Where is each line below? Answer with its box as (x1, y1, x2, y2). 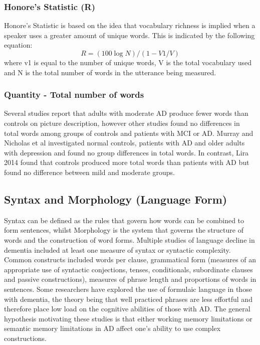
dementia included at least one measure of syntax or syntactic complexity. (4, 244, 231, 255)
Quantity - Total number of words (4, 88, 144, 101)
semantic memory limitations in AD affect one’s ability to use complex (4, 323, 221, 333)
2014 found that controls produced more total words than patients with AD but (4, 157, 249, 167)
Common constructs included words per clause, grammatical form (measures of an (4, 254, 256, 265)
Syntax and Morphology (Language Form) (4, 191, 227, 207)
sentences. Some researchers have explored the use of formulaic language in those (4, 283, 252, 294)
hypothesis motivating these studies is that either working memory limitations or (4, 313, 252, 323)
